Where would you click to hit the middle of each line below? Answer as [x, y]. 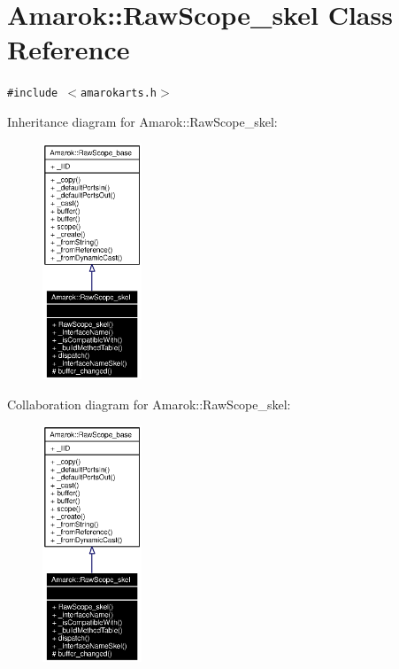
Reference [69, 49]
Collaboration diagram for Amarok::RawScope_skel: [149, 404]
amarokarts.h [119, 93]
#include [33, 93]
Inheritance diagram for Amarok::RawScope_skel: [142, 121]
